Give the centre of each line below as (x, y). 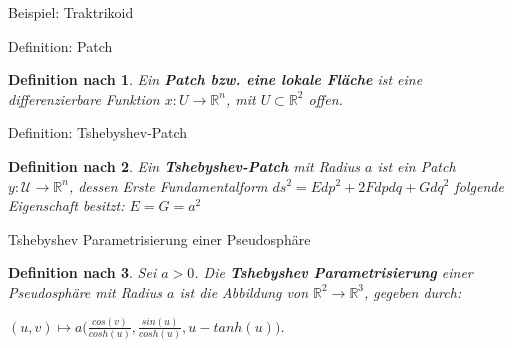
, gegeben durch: (413, 291)
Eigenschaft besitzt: (66, 205)
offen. (325, 98)
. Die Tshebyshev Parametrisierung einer (333, 272)
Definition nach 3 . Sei (82, 272)
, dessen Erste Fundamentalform (168, 185)
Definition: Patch (60, 45)
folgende (479, 185)
